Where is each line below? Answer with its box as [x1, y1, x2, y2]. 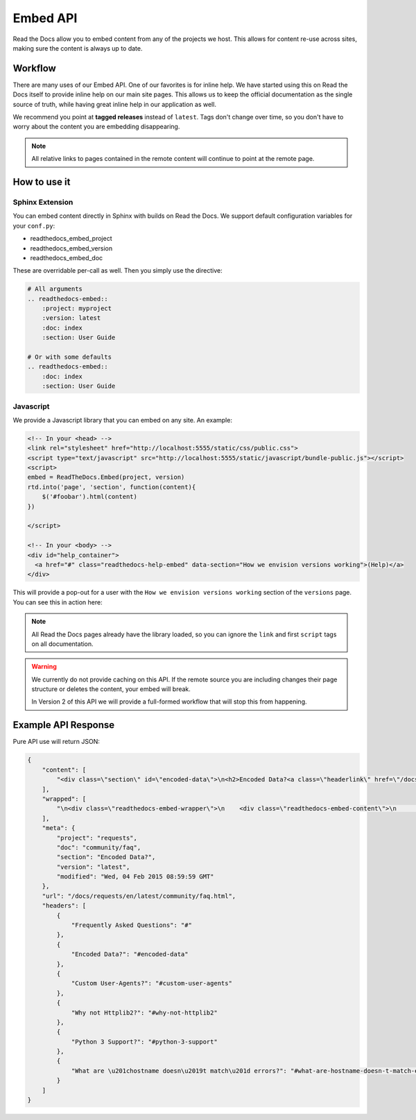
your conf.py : [12, 221, 55, 230]
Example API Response [12, 719, 115, 731]
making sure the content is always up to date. [12, 44, 143, 52]
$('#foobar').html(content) [42, 493, 138, 501]
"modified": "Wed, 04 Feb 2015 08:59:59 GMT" [56, 873, 214, 881]
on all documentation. [31, 639, 94, 648]
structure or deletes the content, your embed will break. [31, 685, 191, 693]
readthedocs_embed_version [30, 244, 113, 253]
